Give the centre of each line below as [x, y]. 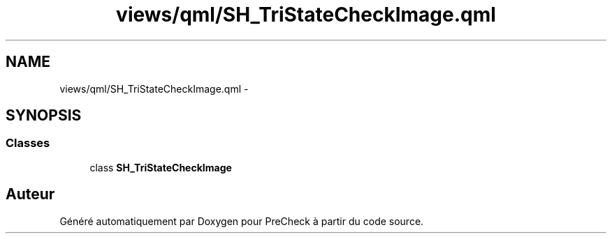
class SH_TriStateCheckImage [161, 167]
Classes [28, 143]
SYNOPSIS [44, 116]
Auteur [30, 194]
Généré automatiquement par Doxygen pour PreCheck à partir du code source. [242, 221]
